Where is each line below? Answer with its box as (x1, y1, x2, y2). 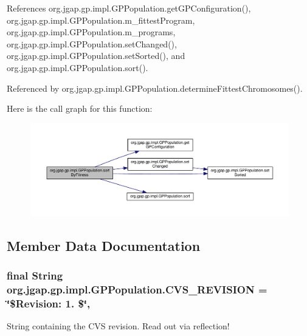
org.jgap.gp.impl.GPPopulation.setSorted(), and (7, 49, 185, 62)
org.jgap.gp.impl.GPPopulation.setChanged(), (7, 37, 177, 50)
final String (7, 267, 63, 283)
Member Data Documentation (7, 236, 201, 255)
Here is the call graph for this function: (7, 102, 153, 115)
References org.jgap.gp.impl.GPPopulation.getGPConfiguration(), (7, 2, 251, 14)
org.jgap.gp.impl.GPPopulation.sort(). (7, 61, 148, 74)
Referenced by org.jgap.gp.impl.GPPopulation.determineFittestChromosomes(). (7, 81, 303, 94)
